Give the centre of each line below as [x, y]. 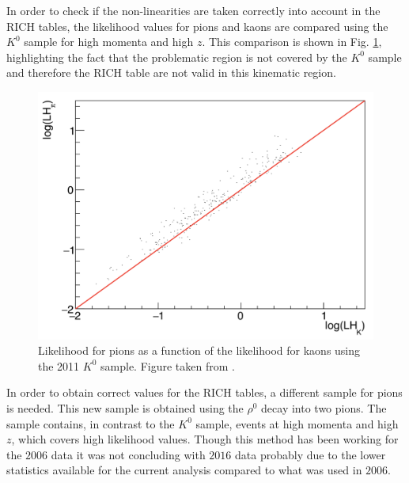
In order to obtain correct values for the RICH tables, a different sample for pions [204, 392]
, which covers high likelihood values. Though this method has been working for [205, 439]
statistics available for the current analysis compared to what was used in [184, 470]
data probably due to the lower [311, 454]
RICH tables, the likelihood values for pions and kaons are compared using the [197, 26]
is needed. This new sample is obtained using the [125, 407]
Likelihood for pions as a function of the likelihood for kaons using [199, 350]
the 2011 [59, 365]
